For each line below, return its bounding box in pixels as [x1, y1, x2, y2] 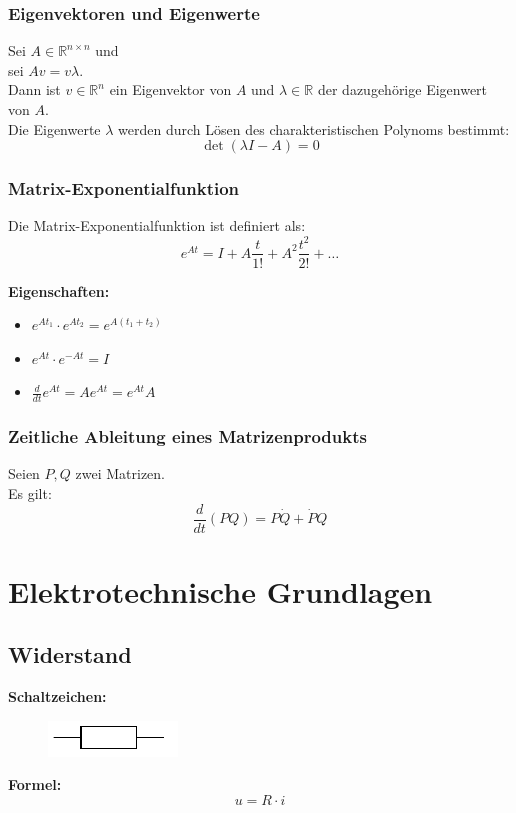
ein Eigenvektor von [109, 79, 232, 100]
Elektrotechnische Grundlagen [8, 570, 433, 611]
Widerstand [8, 639, 132, 670]
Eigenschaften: [8, 280, 110, 301]
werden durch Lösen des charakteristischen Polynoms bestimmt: [118, 118, 510, 139]
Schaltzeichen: [8, 686, 107, 707]
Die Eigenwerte [8, 118, 101, 139]
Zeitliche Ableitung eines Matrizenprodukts [8, 424, 367, 449]
